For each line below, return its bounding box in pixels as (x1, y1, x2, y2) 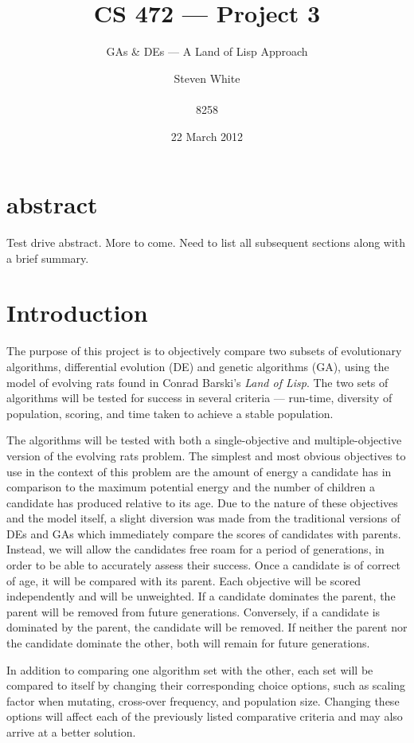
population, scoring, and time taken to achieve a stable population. (6, 405, 334, 421)
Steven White (174, 69, 240, 86)
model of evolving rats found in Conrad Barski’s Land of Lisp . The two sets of (6, 373, 389, 390)
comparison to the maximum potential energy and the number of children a (6, 479, 376, 495)
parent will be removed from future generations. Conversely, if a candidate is (6, 603, 381, 620)
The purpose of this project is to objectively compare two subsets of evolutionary (6, 342, 402, 359)
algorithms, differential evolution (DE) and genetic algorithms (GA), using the (6, 358, 389, 374)
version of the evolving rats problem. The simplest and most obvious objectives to (6, 447, 406, 463)
